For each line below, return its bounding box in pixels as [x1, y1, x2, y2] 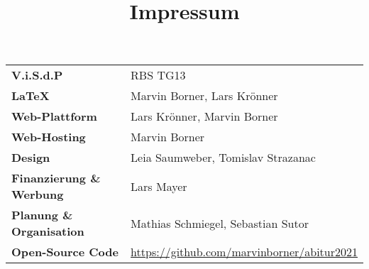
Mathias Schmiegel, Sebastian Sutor [131, 214, 309, 231]
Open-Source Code [11, 243, 119, 260]
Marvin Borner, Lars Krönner [131, 87, 278, 104]
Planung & [11, 207, 73, 224]
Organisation [11, 223, 84, 240]
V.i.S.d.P [11, 67, 63, 84]
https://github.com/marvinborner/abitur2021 [131, 243, 358, 260]
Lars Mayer [131, 177, 187, 194]
